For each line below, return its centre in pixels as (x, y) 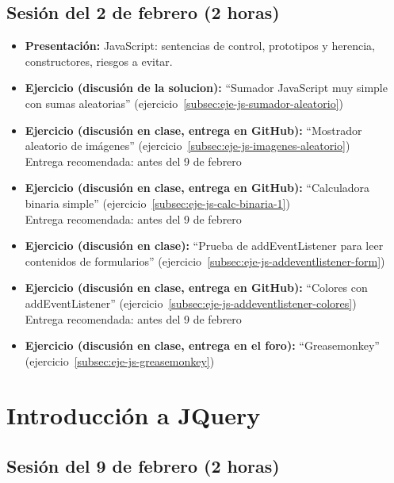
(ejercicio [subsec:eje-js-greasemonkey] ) (120, 360)
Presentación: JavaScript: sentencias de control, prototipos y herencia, (200, 46)
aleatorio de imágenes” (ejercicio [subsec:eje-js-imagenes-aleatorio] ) (187, 146)
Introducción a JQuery (134, 415)
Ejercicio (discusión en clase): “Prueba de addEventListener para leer (204, 245)
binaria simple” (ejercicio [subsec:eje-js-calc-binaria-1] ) (157, 203)
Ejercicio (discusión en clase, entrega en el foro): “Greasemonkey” (202, 345)
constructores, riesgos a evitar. (99, 61)
